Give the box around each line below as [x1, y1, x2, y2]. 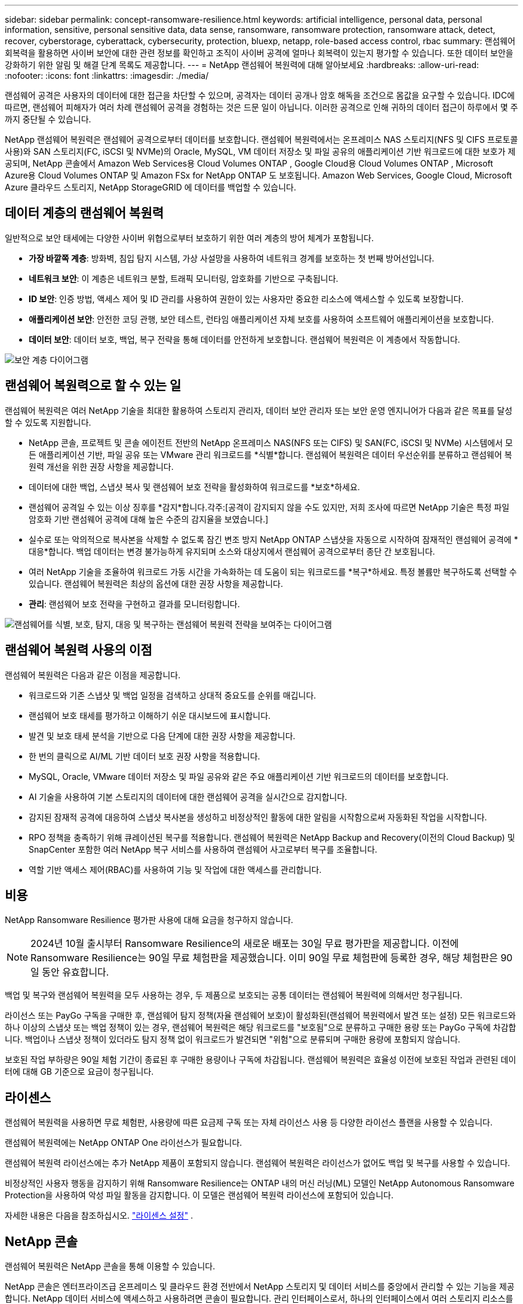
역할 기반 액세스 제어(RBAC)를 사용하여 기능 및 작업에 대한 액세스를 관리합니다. [29, 864, 322, 875]
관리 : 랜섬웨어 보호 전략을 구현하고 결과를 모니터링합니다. [29, 598, 240, 609]
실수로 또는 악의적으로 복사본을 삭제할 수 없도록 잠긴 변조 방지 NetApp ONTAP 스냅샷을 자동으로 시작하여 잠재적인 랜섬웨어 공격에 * [29, 534, 518, 545]
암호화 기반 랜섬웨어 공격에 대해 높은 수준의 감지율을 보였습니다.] [29, 513, 269, 524]
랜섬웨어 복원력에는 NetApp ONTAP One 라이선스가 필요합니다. [5, 1137, 242, 1148]
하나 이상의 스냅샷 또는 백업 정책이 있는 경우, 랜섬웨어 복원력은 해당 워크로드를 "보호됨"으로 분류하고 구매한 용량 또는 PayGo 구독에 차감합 [5, 1022, 516, 1033]
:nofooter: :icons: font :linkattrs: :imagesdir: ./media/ [5, 70, 209, 81]
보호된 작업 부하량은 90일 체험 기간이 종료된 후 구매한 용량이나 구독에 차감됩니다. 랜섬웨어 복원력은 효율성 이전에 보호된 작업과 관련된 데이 [5, 1054, 516, 1065]
